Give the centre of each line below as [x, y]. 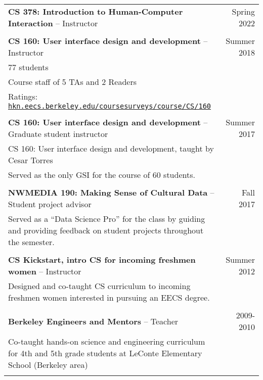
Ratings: [23, 96]
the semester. [31, 242]
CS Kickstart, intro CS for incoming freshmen [102, 259]
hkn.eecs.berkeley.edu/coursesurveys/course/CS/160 [110, 106]
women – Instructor [45, 271]
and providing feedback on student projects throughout [106, 230]
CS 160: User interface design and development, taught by [111, 148]
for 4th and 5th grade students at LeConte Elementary [105, 353]
